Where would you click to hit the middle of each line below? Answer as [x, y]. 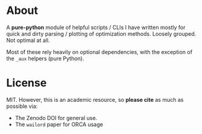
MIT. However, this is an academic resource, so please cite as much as [95, 99]
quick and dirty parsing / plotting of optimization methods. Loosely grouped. [101, 33]
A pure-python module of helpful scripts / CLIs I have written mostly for [96, 27]
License [27, 83]
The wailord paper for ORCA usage [59, 124]
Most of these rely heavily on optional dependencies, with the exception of [99, 52]
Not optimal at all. [28, 40]
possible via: [22, 106]
